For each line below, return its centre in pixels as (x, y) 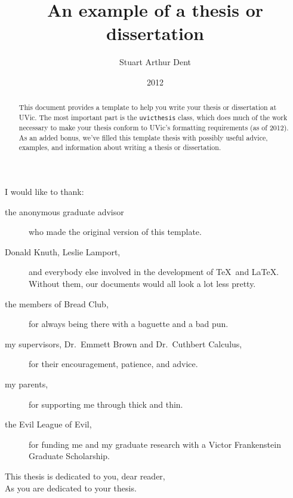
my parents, (27, 384)
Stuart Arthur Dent (155, 62)
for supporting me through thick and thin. (106, 404)
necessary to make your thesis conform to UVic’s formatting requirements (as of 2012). (154, 128)
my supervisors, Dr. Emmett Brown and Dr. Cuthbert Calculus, (124, 343)
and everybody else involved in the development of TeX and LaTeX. (154, 272)
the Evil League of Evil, (48, 424)
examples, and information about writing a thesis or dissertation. (120, 147)
